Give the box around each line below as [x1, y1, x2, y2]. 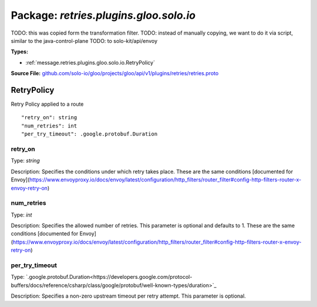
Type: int [11, 211, 32, 218]
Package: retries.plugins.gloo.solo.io [11, 9, 196, 22]
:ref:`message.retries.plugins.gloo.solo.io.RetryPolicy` [25, 59, 156, 66]
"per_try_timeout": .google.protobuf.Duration [21, 131, 158, 137]
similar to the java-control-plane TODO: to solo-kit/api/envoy [11, 37, 158, 44]
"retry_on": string [21, 114, 77, 121]
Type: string [11, 157, 41, 164]
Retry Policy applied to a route [11, 100, 84, 108]
